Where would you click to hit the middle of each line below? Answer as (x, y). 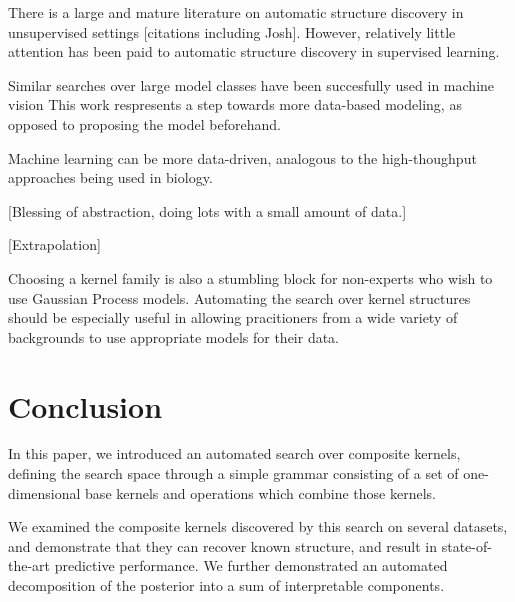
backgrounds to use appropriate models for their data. (174, 336)
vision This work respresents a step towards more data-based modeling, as (235, 104)
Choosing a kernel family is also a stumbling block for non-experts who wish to (250, 277)
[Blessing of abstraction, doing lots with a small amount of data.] (207, 210)
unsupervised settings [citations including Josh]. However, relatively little (232, 31)
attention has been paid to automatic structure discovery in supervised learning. (254, 51)
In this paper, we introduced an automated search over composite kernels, (234, 453)
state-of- (466, 545)
